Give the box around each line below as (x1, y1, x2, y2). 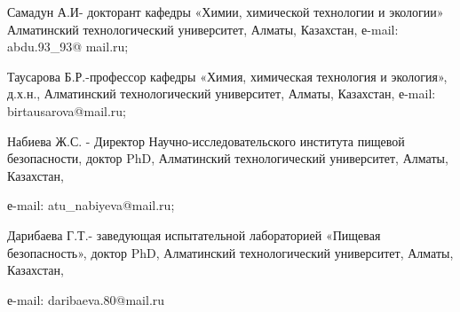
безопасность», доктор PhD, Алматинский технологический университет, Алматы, (7, 243, 454, 261)
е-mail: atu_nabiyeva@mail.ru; (7, 196, 175, 214)
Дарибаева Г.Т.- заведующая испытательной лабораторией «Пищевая (7, 225, 381, 244)
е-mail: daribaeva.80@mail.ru (7, 290, 165, 308)
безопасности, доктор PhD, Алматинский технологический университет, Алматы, (7, 149, 448, 168)
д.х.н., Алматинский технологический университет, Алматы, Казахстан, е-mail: (7, 84, 436, 103)
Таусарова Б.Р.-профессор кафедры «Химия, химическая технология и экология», (7, 66, 448, 85)
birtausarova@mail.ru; (7, 101, 127, 120)
